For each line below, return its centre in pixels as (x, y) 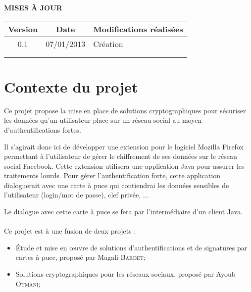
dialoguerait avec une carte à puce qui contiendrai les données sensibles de (117, 185)
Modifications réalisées (138, 29)
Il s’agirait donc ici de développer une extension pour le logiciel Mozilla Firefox (124, 146)
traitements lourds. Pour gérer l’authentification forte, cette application (112, 175)
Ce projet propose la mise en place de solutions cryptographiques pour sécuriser (125, 110)
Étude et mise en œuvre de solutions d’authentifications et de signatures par (131, 247)
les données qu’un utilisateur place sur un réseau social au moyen (103, 120)
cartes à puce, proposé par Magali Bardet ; (80, 257)
